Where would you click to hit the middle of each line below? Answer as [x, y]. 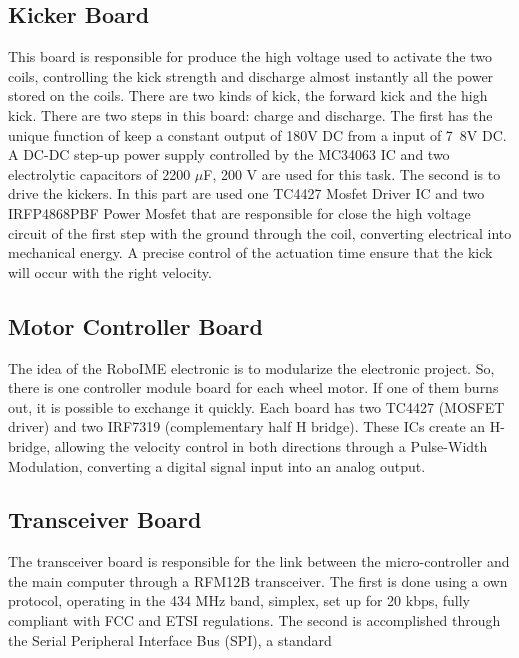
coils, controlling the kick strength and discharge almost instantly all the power [251, 75]
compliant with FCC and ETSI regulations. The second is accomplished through [254, 620]
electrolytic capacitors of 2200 [99, 173]
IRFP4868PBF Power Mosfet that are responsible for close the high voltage [239, 212]
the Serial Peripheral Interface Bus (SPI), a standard [170, 639]
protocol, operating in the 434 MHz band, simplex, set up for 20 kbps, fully [239, 600]
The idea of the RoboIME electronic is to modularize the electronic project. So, [251, 367]
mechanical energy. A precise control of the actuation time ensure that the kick [250, 252]
